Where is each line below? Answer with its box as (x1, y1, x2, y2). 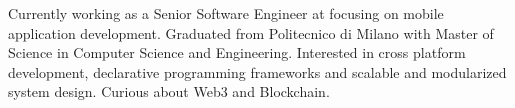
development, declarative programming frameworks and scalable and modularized (8, 61, 507, 82)
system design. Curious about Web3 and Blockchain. (8, 81, 330, 102)
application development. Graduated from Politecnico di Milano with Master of (8, 22, 494, 43)
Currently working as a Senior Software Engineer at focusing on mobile (8, 3, 444, 23)
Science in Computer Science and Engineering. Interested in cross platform (8, 42, 466, 63)
